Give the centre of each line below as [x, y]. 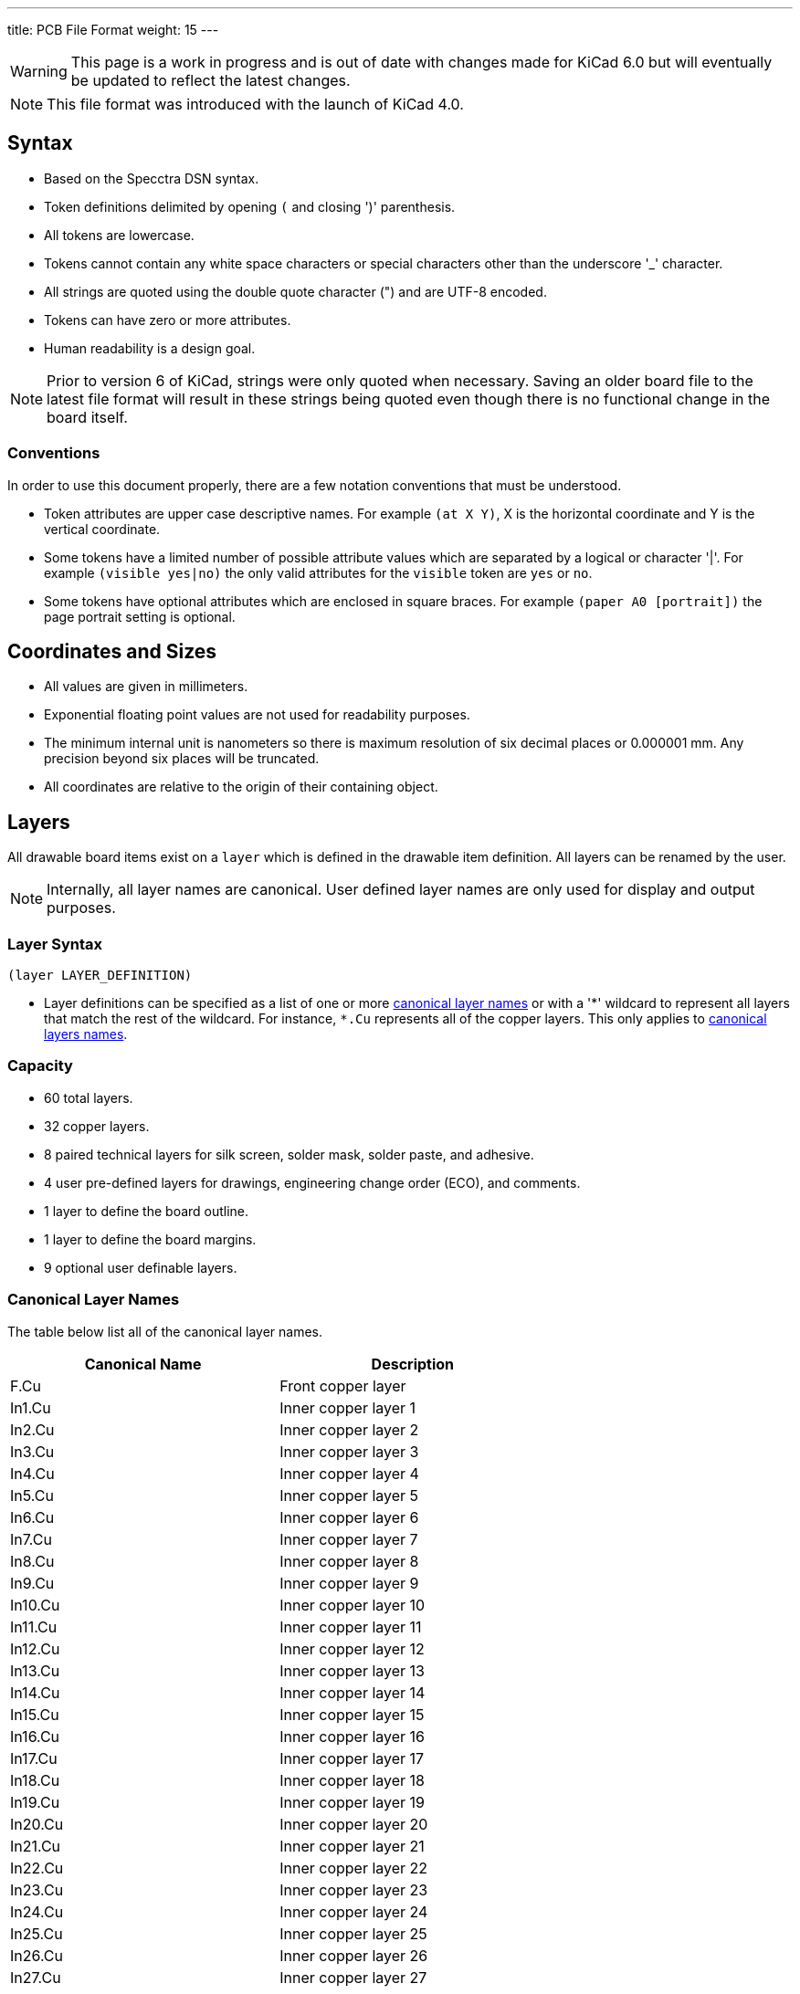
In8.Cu [32, 1561]
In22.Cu [37, 1868]
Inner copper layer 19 [353, 1802]
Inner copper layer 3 [349, 1451]
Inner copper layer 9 [349, 1583]
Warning [39, 71]
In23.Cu [37, 1889]
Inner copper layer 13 [352, 1670]
